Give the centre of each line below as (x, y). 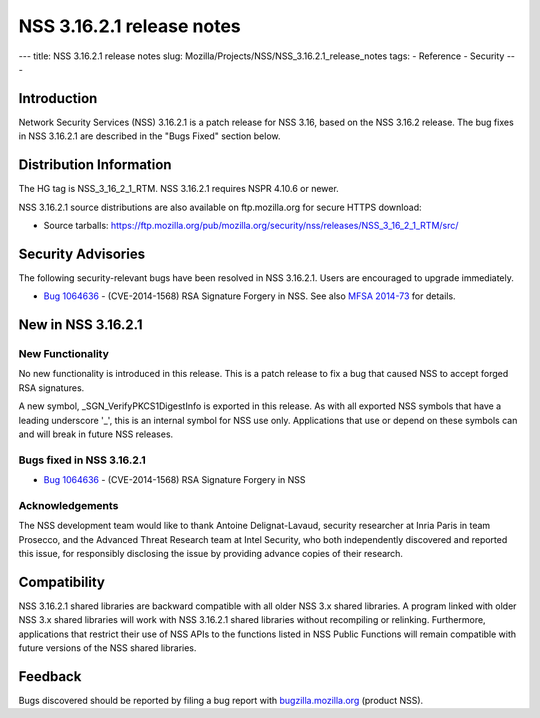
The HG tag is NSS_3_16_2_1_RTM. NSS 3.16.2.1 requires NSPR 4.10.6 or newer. (178, 189)
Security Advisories (81, 253)
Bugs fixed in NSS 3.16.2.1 (82, 460)
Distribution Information (95, 165)
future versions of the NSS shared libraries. (107, 648)
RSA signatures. (51, 387)
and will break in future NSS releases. (96, 434)
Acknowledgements (68, 505)
